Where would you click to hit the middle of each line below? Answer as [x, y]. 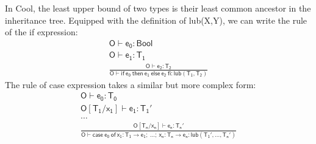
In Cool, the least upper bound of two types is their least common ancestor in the [158, 8]
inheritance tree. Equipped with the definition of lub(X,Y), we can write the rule [156, 20]
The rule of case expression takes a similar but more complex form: [131, 84]
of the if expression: [41, 32]
